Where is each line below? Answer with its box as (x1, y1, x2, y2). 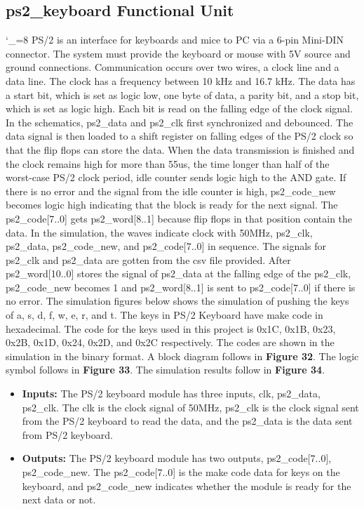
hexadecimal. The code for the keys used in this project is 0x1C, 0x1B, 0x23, (6, 321, 336, 336)
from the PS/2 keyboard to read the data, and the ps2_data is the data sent (22, 414, 353, 428)
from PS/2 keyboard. (22, 427, 113, 442)
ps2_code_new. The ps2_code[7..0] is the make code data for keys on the (22, 465, 340, 480)
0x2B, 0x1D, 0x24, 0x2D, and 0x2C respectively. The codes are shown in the (6, 335, 335, 350)
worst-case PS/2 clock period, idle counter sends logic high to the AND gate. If (6, 170, 346, 185)
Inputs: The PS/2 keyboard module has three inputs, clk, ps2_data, (22, 386, 321, 401)
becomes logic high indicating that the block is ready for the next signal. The (6, 197, 338, 212)
